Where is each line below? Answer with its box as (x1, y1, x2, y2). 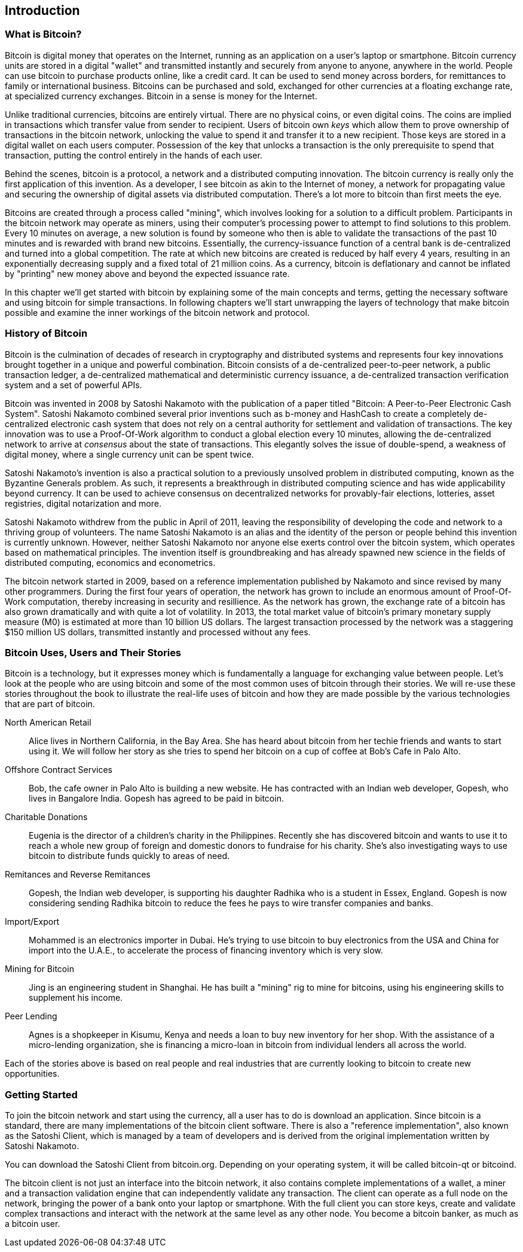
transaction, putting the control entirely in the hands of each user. (5, 150, 262, 160)
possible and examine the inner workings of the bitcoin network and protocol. (5, 307, 310, 318)
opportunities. (5, 1068, 60, 1079)
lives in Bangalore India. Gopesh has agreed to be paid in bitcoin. (29, 793, 284, 804)
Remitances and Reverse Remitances (5, 869, 151, 880)
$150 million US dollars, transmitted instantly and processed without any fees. (5, 626, 311, 637)
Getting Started (5, 1088, 78, 1101)
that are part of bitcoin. (5, 699, 95, 709)
